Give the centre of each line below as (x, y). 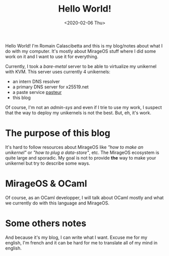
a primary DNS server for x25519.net (51, 87)
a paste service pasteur (37, 92)
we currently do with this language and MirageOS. (57, 203)
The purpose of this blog (58, 133)
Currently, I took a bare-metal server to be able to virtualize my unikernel (81, 66)
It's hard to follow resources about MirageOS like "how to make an (74, 147)
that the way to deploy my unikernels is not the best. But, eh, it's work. (78, 113)
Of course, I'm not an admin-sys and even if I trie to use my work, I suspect (84, 107)
